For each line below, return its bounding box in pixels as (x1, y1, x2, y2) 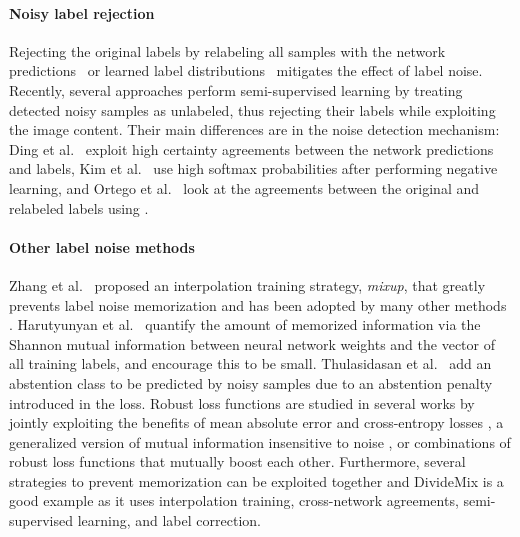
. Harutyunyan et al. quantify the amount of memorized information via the (9, 314, 481, 335)
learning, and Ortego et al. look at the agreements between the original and (9, 177, 480, 198)
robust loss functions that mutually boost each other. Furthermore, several (9, 451, 466, 472)
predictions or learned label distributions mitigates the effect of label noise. (9, 60, 483, 81)
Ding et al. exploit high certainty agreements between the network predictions (9, 138, 494, 159)
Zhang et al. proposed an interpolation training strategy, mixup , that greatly (9, 274, 486, 295)
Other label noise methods (9, 236, 195, 257)
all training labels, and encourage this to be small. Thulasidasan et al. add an (9, 353, 492, 374)
